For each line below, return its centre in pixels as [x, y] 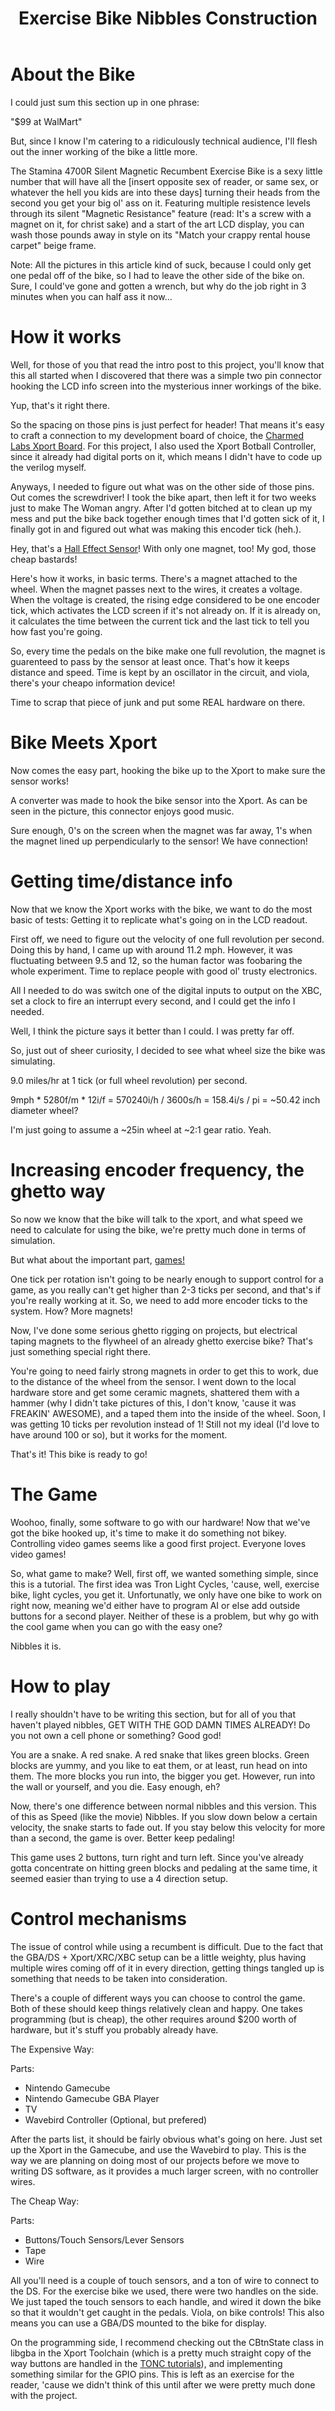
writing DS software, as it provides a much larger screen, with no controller [164, 2171]
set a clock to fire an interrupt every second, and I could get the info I [153, 1001]
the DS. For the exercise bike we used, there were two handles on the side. [164, 2291]
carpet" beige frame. [53, 245]
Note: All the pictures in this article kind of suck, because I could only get [161, 264]
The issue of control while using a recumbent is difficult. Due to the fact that [167, 1946]
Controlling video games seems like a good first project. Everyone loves [158, 1543]
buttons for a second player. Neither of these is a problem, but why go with [165, 1616]
